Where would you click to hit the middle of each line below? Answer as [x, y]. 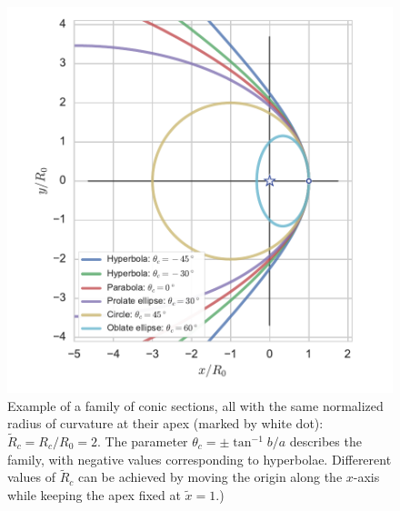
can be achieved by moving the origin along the [210, 477]
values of [31, 477]
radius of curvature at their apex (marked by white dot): [165, 423]
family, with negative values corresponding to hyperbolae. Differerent [200, 459]
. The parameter [142, 441]
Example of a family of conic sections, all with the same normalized [195, 405]
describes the [325, 441]
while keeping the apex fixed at [94, 495]
